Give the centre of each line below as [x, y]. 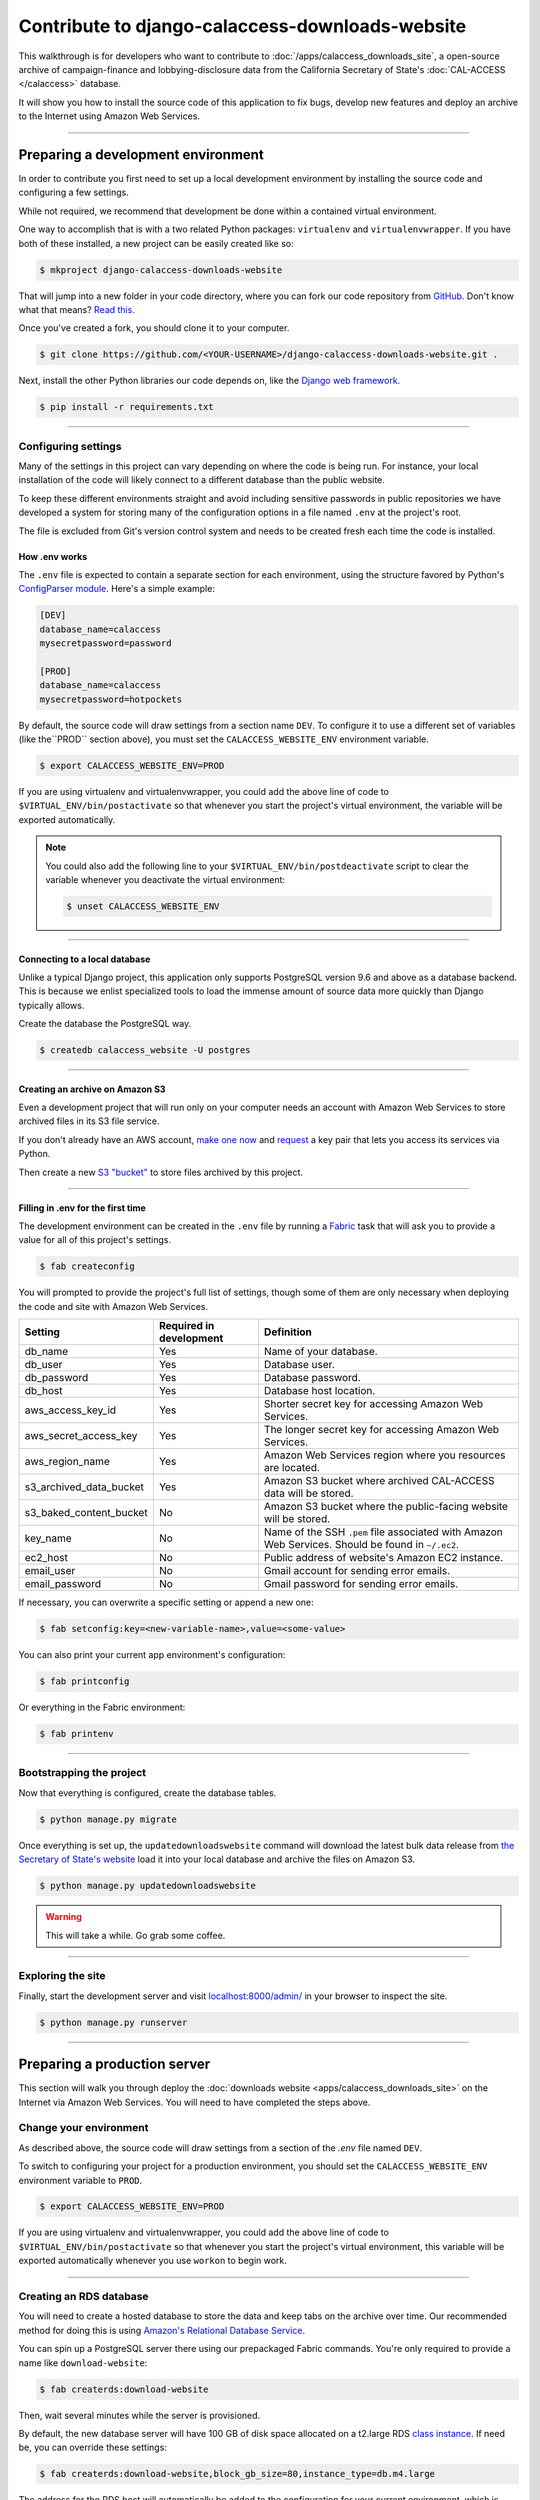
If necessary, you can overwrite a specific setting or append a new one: [166, 1602]
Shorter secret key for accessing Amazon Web [373, 1404]
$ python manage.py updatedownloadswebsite [148, 1886]
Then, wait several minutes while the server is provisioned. [139, 2415]
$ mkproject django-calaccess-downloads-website [161, 269]
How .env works [53, 556]
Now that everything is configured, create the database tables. [147, 1792]
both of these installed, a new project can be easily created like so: [156, 243]
